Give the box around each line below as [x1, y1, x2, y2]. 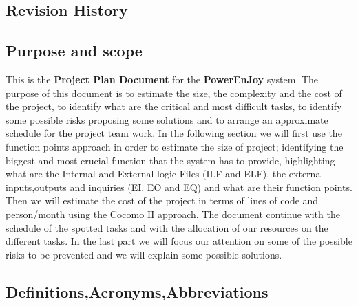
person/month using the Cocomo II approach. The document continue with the [6, 206, 340, 221]
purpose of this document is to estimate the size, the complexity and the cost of [6, 85, 342, 100]
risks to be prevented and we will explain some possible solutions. [6, 247, 282, 261]
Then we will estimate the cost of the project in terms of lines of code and [6, 193, 319, 208]
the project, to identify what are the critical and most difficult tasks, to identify [6, 99, 342, 113]
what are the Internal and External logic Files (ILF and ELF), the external [6, 166, 324, 181]
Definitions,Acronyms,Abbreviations [6, 281, 268, 302]
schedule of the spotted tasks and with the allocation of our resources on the [6, 220, 328, 234]
